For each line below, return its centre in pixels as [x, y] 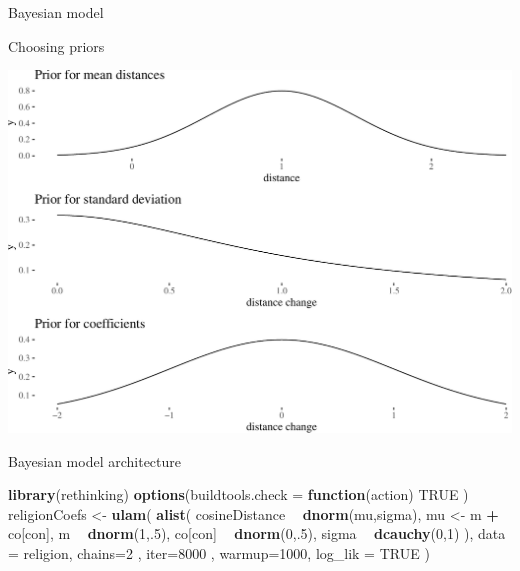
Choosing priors [56, 45]
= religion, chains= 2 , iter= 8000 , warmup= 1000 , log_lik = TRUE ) [219, 552]
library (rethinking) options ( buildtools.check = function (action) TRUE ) [238, 494]
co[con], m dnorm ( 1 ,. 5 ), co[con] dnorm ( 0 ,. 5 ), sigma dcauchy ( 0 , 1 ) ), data [257, 533]
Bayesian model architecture [94, 460]
